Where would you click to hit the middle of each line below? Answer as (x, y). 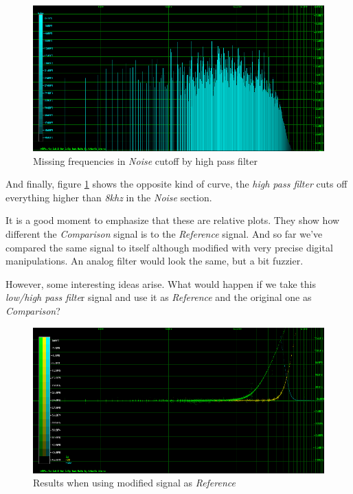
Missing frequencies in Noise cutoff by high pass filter (145, 160)
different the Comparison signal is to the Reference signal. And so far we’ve (164, 233)
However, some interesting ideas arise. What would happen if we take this (161, 283)
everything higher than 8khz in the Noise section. (109, 197)
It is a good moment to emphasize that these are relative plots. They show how (173, 220)
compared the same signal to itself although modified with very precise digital (169, 247)
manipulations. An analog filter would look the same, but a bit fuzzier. (155, 261)
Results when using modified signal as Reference (134, 483)
